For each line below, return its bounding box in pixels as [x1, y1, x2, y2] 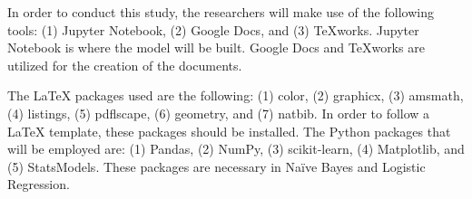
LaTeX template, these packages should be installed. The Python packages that [7, 121, 451, 140]
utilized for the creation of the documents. [7, 55, 242, 74]
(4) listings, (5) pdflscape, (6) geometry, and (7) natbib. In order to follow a [7, 103, 430, 122]
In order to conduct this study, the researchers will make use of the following [7, 3, 434, 21]
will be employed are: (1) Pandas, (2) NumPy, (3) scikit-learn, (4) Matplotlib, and [7, 139, 465, 158]
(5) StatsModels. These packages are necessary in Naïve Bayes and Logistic [7, 156, 426, 175]
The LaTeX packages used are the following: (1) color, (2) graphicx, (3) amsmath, [7, 86, 464, 105]
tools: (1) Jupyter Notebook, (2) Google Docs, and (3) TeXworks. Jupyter [7, 20, 419, 39]
